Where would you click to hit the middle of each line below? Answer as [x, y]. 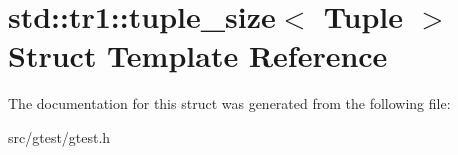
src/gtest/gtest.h [59, 136]
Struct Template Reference [198, 55]
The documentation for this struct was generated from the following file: [229, 103]
